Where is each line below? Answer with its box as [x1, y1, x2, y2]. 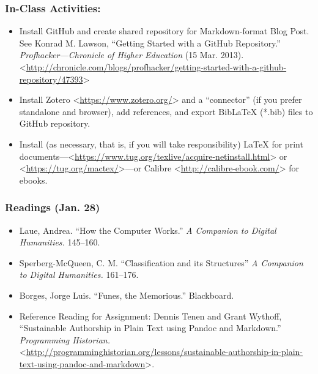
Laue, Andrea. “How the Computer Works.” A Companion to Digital [19, 223, 276, 236]
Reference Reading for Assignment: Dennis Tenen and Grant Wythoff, [19, 309, 282, 322]
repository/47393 [19, 72, 83, 85]
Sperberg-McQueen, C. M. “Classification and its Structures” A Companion [19, 256, 303, 269]
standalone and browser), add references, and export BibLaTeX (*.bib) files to [19, 105, 313, 118]
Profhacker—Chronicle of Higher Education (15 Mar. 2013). [19, 48, 244, 61]
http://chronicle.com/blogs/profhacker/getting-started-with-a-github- [26, 61, 287, 73]
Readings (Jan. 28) [5, 200, 100, 215]
